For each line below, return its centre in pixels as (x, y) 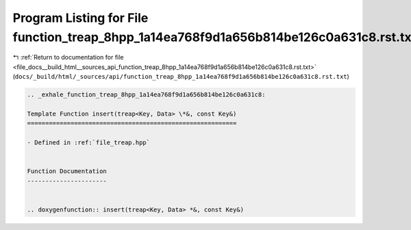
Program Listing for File (80, 18)
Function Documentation (67, 171)
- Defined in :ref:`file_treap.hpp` (89, 143)
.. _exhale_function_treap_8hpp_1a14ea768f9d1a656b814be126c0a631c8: (146, 95)
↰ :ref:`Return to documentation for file (68, 57)
